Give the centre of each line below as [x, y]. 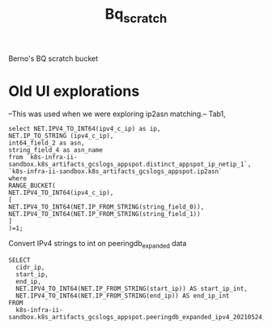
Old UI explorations [74, 91]
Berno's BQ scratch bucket [53, 58]
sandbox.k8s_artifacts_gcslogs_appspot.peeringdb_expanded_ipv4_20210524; [137, 317]
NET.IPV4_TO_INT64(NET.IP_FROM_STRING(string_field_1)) [104, 214]
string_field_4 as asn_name [56, 150]
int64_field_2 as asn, [47, 143]
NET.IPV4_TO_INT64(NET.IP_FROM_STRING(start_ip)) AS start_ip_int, [132, 288]
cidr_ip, [30, 267]
